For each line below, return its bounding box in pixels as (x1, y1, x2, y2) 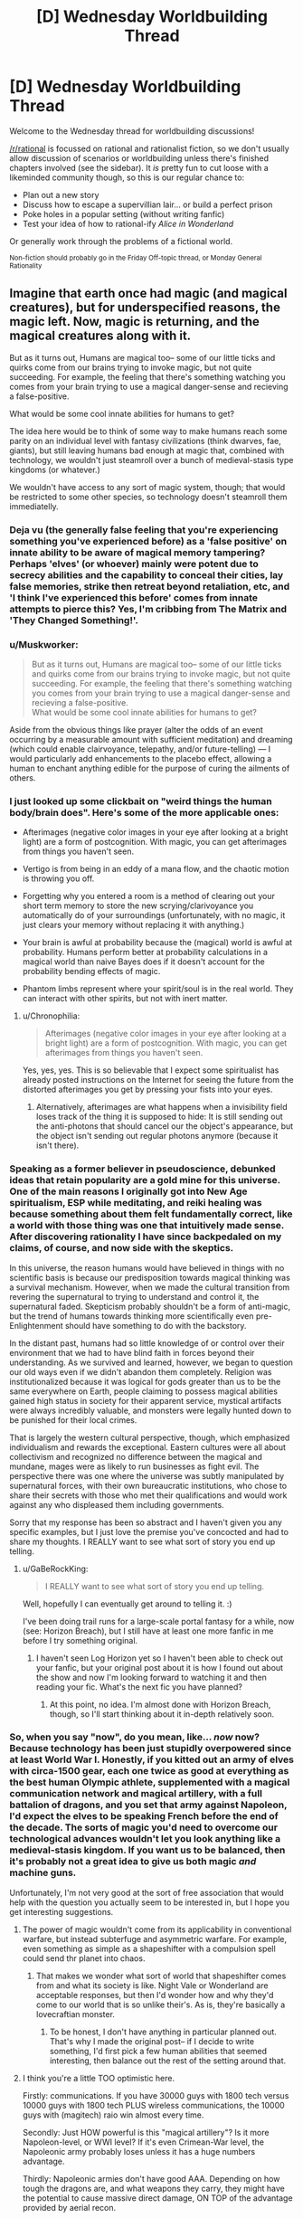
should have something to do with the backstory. (64, 1320, 247, 1331)
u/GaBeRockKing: (22, 1563, 89, 1574)
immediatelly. (9, 500, 59, 512)
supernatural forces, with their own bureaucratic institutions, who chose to (9, 1480, 288, 1491)
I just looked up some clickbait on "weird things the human (9, 794, 273, 807)
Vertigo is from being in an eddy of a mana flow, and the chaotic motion (22, 864, 289, 875)
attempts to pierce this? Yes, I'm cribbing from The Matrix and (9, 602, 288, 615)
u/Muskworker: (9, 638, 79, 650)
